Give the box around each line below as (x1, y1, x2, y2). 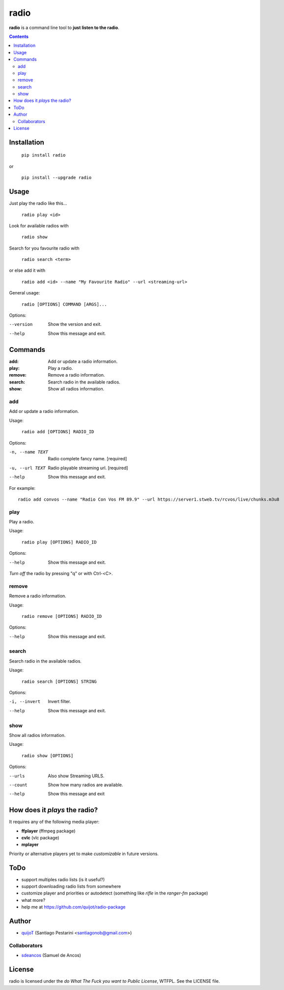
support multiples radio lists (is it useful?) (21, 876, 105, 882)
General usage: (9, 290, 40, 296)
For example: (9, 485, 36, 491)
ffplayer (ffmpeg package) (21, 828, 76, 834)
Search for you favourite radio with (9, 245, 80, 251)
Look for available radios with (9, 223, 69, 228)
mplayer (21, 842, 39, 848)
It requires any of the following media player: (9, 819, 100, 825)
